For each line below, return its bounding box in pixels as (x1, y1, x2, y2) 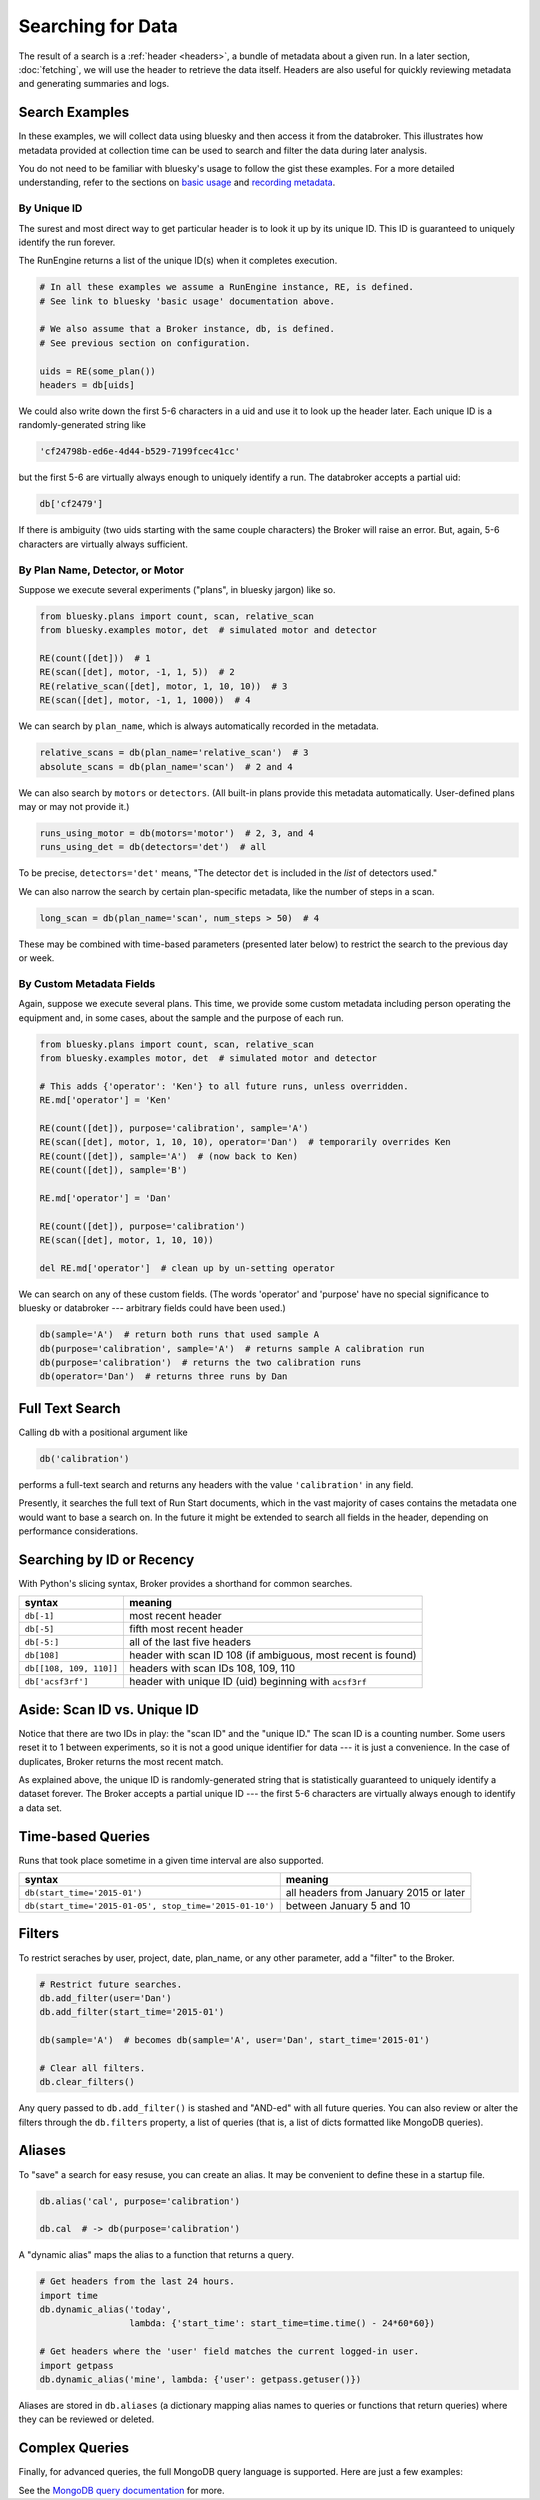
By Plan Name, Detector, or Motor (18, 563, 185, 577)
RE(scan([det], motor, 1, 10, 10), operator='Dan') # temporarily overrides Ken (39, 1136, 452, 1148)
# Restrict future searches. (39, 1978, 183, 1990)
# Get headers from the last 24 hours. (39, 2276, 235, 2287)
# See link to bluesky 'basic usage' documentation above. (39, 295, 335, 307)
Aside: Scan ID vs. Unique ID (18, 1701, 199, 1718)
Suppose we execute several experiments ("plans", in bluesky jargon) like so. (18, 583, 336, 595)
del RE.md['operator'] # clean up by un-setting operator (39, 1262, 335, 1274)
